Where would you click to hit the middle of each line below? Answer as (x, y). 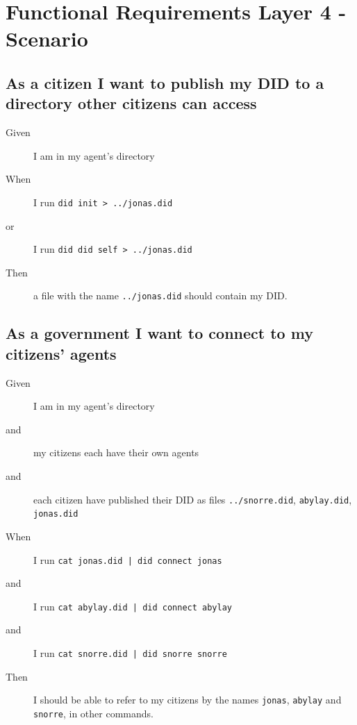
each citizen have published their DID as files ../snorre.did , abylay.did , (193, 499)
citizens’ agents (61, 353)
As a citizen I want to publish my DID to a (165, 82)
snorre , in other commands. (93, 713)
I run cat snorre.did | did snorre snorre (130, 653)
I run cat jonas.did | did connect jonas (128, 559)
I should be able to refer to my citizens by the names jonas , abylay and (188, 700)
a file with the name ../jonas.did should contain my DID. (160, 295)
